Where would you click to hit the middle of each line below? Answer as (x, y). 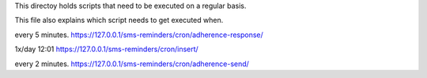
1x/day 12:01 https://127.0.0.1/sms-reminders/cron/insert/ (107, 49)
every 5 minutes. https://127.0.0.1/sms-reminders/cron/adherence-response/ (139, 35)
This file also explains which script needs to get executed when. (119, 20)
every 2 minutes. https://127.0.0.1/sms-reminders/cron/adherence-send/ (132, 64)
